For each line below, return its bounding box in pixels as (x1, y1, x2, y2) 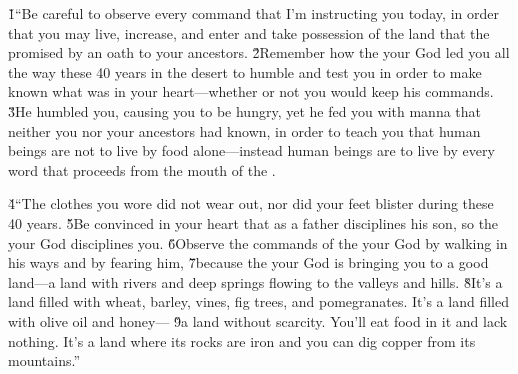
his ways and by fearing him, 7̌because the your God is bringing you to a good (8, 252, 489, 273)
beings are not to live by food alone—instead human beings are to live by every (8, 140, 495, 161)
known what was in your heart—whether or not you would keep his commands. (8, 81, 494, 102)
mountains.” (8, 350, 81, 371)
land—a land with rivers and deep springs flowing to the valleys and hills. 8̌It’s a (8, 271, 503, 292)
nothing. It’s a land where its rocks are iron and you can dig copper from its (8, 330, 476, 351)
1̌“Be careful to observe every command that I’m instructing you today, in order (8, 3, 499, 23)
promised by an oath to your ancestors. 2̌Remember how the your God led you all (8, 42, 510, 63)
